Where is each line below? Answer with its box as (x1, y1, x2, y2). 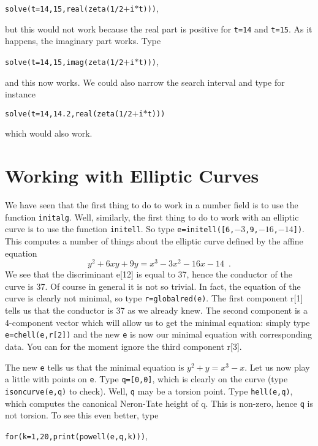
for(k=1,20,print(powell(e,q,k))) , (5, 429, 148, 442)
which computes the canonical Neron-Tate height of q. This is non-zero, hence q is (5, 396, 313, 409)
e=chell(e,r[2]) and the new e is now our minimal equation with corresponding (5, 328, 312, 341)
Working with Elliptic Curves (5, 163, 259, 188)
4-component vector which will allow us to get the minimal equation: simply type (5, 316, 310, 328)
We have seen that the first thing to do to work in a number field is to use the (5, 198, 298, 211)
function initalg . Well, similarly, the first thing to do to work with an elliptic (5, 210, 299, 223)
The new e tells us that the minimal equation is (5, 360, 184, 373)
